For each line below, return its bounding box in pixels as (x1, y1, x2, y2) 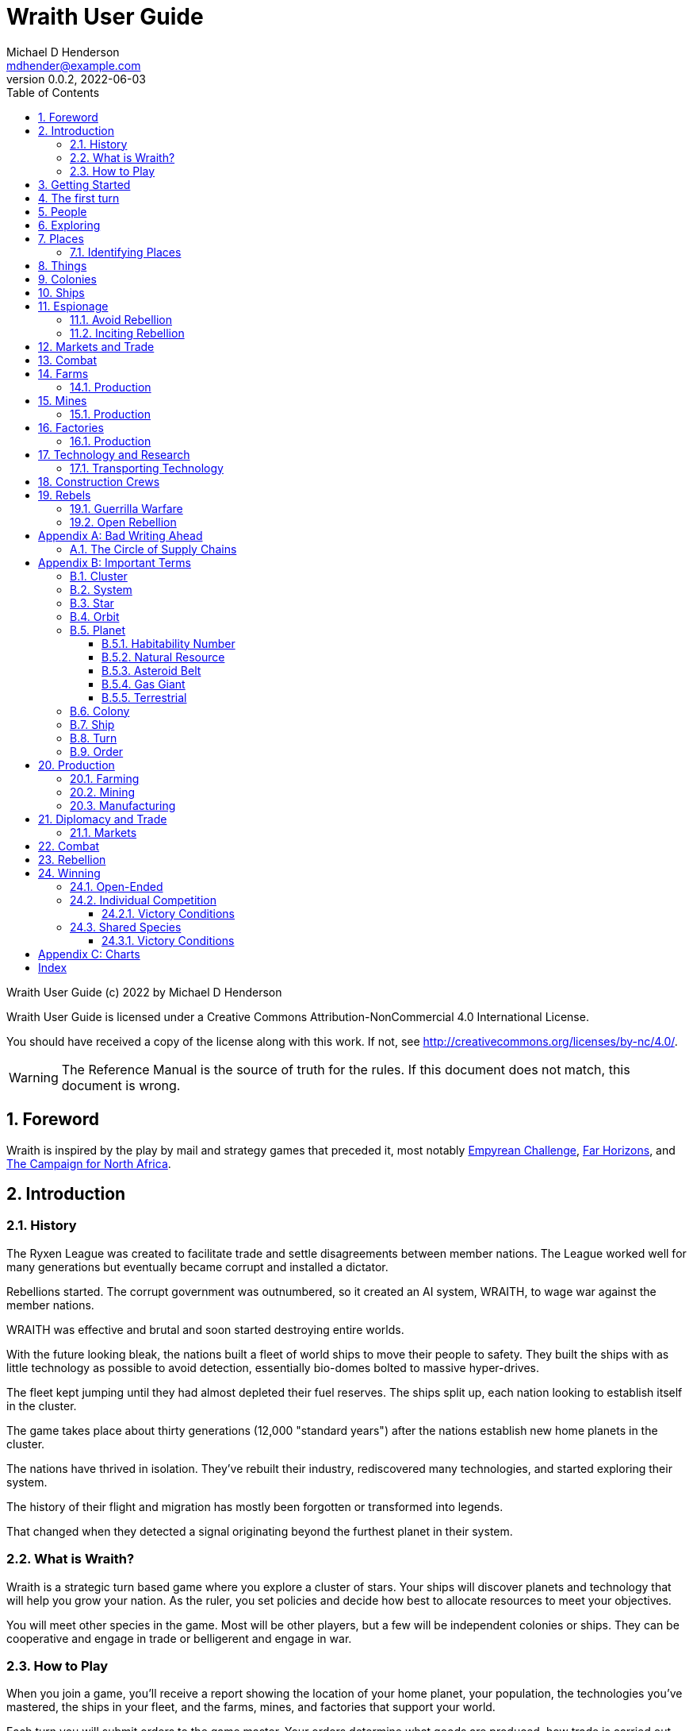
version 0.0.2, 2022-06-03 (6, 71, 146, 86)
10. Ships (38, 285, 85, 299)
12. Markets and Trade (38, 339, 155, 353)
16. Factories (38, 420, 104, 434)
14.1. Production (70, 380, 151, 394)
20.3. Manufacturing (70, 798, 176, 812)
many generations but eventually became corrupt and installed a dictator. (6, 1259, 389, 1274)
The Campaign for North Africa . (6, 1156, 171, 1170)
